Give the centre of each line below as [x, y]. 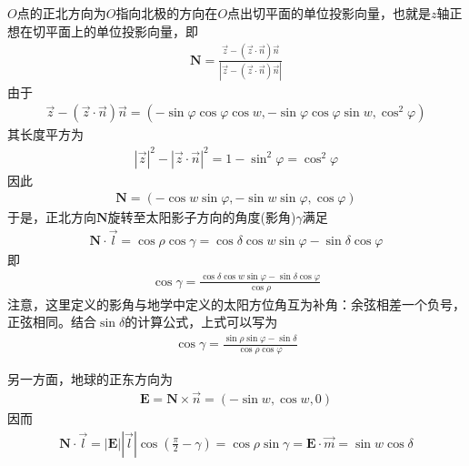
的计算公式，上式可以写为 [201, 322]
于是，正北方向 [52, 217]
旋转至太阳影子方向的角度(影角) [202, 217]
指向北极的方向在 [167, 13]
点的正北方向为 [61, 13]
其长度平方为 [45, 134]
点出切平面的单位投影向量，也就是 [329, 13]
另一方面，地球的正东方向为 [90, 379]
